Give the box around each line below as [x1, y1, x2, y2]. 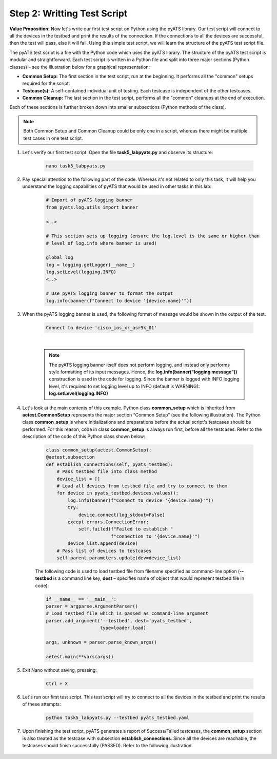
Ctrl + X [46, 680, 68, 687]
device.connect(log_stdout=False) [78, 511, 165, 518]
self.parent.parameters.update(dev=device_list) [56, 555, 182, 561]
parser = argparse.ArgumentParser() [46, 603, 138, 610]
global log [46, 255, 73, 260]
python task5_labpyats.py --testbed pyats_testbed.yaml [46, 715, 190, 721]
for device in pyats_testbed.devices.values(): [56, 490, 179, 496]
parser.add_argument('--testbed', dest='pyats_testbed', [46, 618, 192, 623]
